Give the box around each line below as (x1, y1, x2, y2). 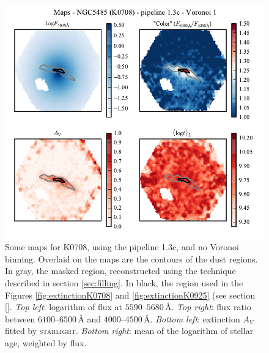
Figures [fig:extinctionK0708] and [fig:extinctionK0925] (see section (5, 288, 256, 301)
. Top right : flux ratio (171, 300, 251, 313)
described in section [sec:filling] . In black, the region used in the (5, 276, 243, 289)
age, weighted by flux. (5, 336, 87, 349)
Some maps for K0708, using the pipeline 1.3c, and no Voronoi (5, 240, 239, 253)
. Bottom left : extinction (150, 312, 240, 325)
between (5, 312, 35, 325)
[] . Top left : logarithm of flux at (5, 300, 123, 313)
